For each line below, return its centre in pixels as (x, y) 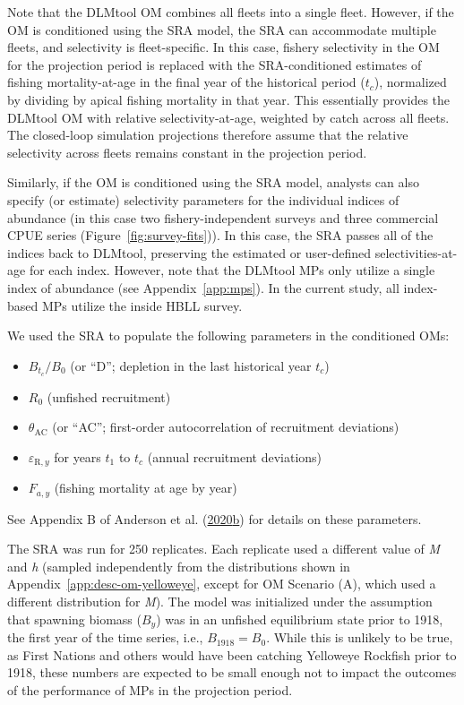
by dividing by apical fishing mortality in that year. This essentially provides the (229, 99)
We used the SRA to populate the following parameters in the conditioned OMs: (228, 335)
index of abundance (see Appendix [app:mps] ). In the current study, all (203, 287)
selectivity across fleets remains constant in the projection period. (187, 152)
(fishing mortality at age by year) (146, 488)
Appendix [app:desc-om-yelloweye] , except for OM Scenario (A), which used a (222, 584)
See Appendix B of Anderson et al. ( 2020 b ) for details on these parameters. (215, 518)
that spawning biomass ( (74, 619)
